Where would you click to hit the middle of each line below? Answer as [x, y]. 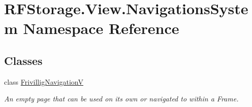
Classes [23, 60]
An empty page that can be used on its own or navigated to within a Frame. [121, 99]
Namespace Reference [101, 28]
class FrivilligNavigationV [44, 81]
